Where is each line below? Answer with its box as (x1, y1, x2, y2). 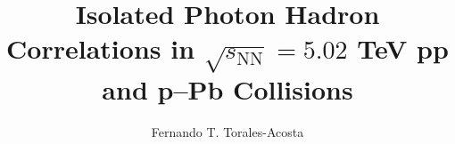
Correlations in (6, 30, 195, 67)
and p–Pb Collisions (102, 70, 353, 107)
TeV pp (357, 30, 449, 67)
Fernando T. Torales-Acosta (151, 122, 304, 140)
